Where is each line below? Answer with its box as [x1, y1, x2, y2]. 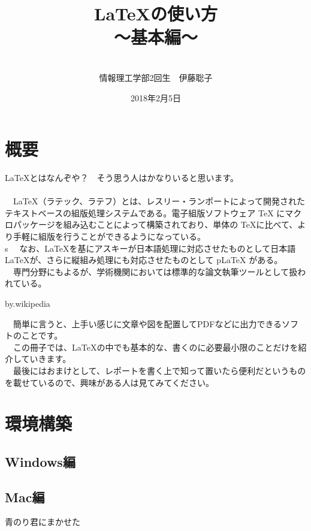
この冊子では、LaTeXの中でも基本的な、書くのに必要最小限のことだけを [13, 340, 298, 353]
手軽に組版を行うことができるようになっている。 [13, 230, 206, 242]
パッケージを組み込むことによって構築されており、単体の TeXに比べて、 [13, 218, 298, 231]
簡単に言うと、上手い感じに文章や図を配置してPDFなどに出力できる [13, 317, 282, 330]
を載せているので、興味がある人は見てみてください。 [5, 376, 215, 388]
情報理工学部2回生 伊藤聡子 [99, 71, 213, 83]
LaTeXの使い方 [94, 1, 218, 26]
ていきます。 [21, 352, 71, 365]
